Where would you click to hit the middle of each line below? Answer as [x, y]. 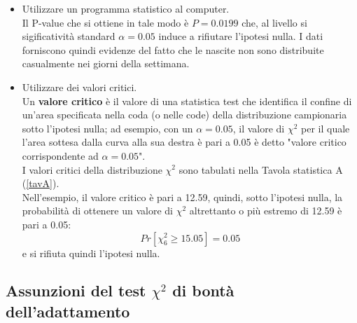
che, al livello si [274, 22]
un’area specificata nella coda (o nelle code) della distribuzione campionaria [184, 115]
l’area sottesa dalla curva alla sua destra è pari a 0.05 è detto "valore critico [184, 142]
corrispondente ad [60, 155]
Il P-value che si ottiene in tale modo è [105, 22]
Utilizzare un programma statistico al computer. [126, 8]
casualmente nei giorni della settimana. [106, 63]
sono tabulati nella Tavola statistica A [261, 169]
